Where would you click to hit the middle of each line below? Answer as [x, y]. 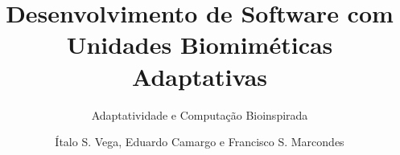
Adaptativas [200, 76]
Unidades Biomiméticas [200, 45]
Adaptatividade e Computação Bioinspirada [200, 114]
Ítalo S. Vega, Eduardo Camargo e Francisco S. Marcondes [200, 142]
